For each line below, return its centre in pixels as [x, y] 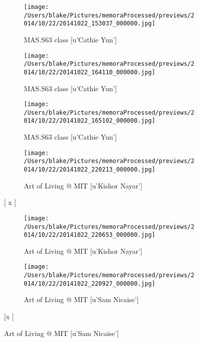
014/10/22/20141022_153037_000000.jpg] [90, 24]
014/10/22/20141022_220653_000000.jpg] [90, 235]
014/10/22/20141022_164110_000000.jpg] [90, 72]
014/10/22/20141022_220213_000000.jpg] [90, 170]
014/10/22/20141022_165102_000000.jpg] [90, 121]
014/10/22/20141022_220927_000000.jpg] [90, 283]
